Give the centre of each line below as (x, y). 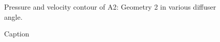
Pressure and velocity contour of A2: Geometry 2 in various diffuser (110, 7)
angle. (13, 16)
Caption (17, 34)
